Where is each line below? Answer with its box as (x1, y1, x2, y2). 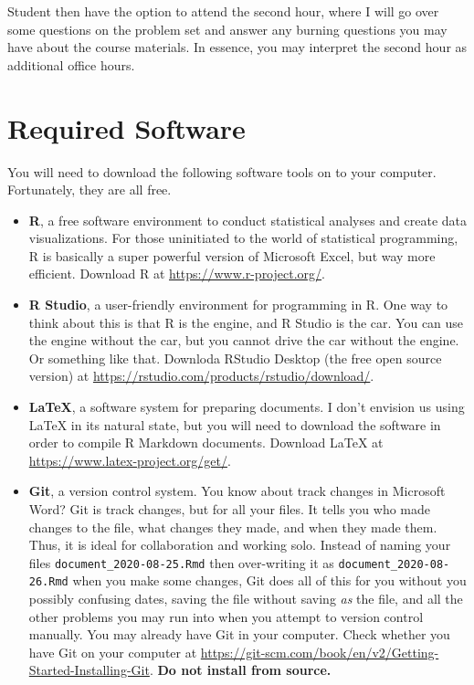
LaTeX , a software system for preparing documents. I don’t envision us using (28, 397, 465, 416)
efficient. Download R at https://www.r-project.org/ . (28, 264, 325, 283)
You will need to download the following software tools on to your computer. (7, 162, 437, 181)
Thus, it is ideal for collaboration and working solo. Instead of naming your (28, 535, 451, 554)
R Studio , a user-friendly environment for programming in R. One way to (28, 295, 448, 314)
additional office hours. (7, 55, 135, 74)
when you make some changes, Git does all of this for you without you (72, 571, 467, 590)
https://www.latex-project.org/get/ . (28, 450, 231, 469)
